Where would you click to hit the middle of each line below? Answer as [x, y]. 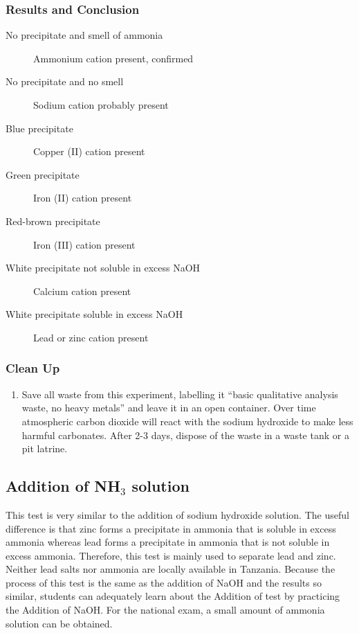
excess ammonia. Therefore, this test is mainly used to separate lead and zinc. [171, 555]
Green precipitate [43, 174]
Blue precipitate [39, 128]
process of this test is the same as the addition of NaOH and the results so [164, 582]
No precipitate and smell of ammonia [84, 35]
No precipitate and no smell [65, 81]
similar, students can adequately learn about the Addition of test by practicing [173, 596]
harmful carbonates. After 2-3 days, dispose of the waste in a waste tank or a [185, 435]
